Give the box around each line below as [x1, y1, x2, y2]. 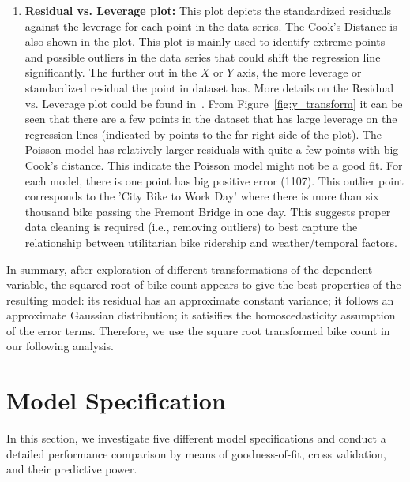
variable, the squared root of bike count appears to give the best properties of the [6, 276, 401, 293]
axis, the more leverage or [236, 64, 362, 80]
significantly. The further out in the [24, 64, 197, 80]
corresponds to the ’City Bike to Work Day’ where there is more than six [24, 188, 379, 204]
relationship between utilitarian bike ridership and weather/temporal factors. [24, 234, 397, 250]
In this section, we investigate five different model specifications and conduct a [6, 430, 386, 447]
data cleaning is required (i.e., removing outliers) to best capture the [24, 219, 358, 235]
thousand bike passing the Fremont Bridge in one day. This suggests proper [24, 203, 391, 219]
